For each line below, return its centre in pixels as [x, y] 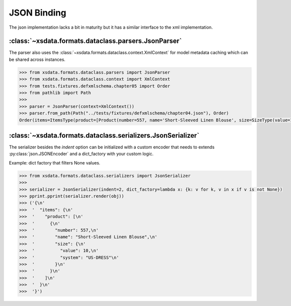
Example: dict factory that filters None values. [55, 162]
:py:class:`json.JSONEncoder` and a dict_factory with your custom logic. [81, 154]
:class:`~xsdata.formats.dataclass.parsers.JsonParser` [95, 41]
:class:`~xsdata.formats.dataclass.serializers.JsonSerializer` [104, 135]
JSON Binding [38, 13]
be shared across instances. [37, 59]
